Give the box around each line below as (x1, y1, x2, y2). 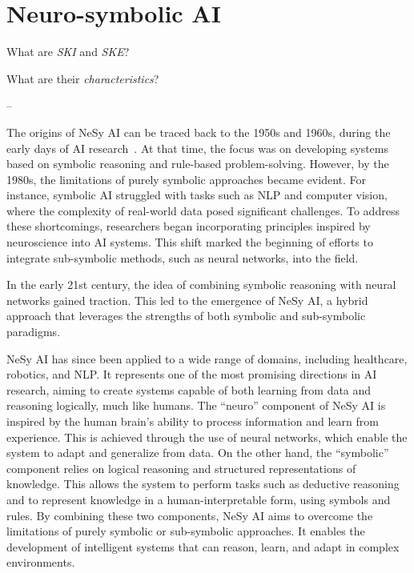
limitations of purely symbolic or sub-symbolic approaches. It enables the (6, 523, 365, 539)
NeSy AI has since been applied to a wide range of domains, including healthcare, (6, 350, 408, 367)
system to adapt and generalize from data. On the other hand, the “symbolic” (6, 444, 389, 461)
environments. (6, 554, 75, 571)
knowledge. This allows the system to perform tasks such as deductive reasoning (6, 475, 400, 492)
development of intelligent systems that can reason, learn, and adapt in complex (6, 538, 400, 555)
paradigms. (6, 323, 61, 340)
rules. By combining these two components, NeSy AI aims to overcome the (6, 507, 373, 523)
